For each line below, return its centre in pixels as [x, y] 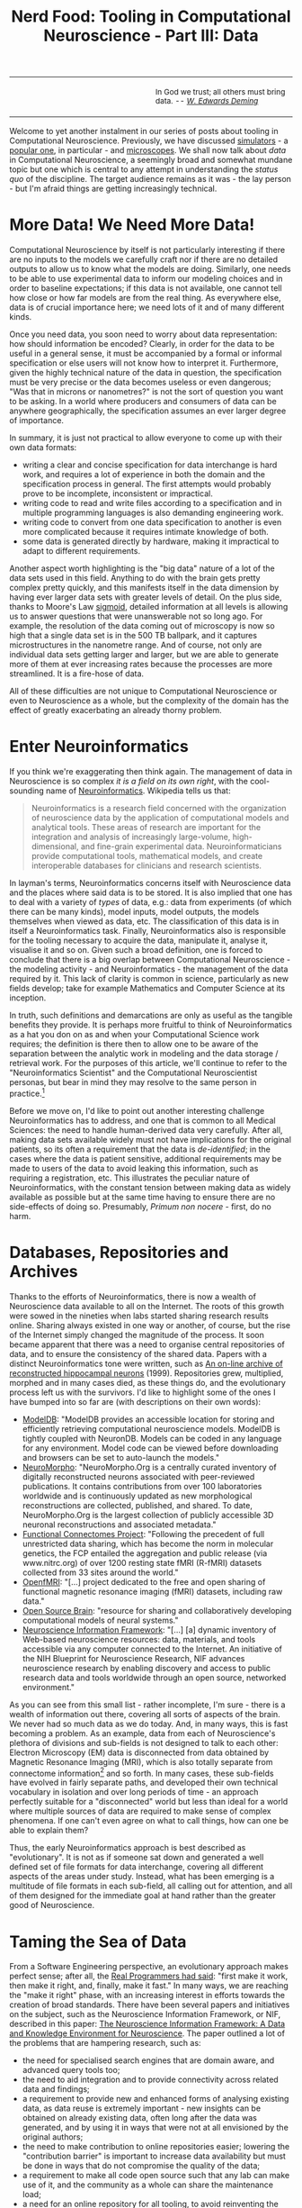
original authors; [53, 2137]
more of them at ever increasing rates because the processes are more [141, 665]
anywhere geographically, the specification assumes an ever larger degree [148, 411]
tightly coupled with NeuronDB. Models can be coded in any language [152, 1438]
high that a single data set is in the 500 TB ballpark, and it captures [133, 636]
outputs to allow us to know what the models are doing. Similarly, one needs [150, 269]
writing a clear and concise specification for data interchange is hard [150, 465]
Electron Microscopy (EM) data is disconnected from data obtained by [139, 1752]
